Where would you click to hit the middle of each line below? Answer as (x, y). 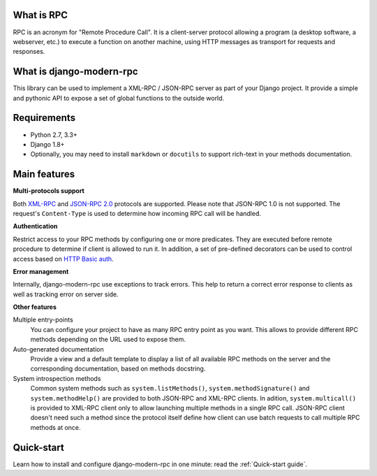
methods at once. (56, 427)
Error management (41, 271)
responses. (29, 52)
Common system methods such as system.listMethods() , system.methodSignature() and (170, 389)
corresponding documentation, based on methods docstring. (118, 369)
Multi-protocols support (49, 191)
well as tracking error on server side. (66, 294)
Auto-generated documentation (58, 349)
